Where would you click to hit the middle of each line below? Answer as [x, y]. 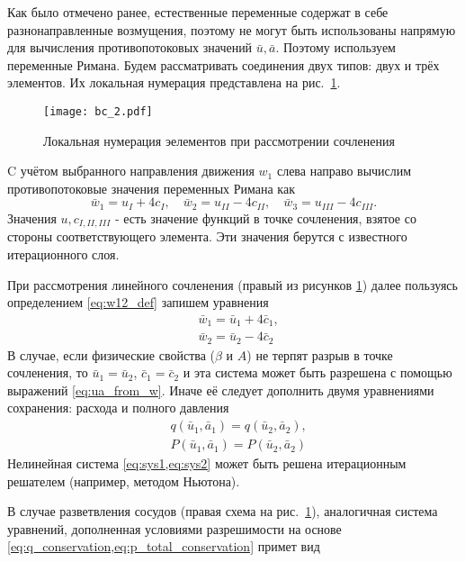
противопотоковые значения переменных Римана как [151, 188]
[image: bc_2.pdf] [98, 111]
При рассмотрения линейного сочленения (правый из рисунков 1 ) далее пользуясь [232, 284]
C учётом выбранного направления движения [131, 171]
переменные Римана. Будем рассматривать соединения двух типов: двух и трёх [224, 64]
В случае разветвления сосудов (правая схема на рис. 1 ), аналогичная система [223, 511]
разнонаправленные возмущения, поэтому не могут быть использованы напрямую [232, 29]
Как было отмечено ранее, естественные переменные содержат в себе [198, 12]
